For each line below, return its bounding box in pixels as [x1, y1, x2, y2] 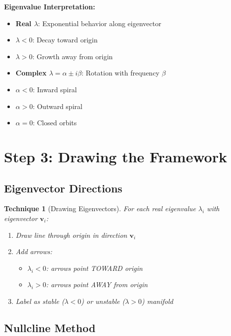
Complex [15, 68, 47, 78]
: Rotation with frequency [81, 68, 160, 78]
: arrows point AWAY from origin [46, 279, 148, 290]
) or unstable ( [81, 296, 125, 306]
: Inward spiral [33, 84, 77, 94]
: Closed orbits [33, 117, 77, 128]
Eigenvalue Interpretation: [4, 1, 95, 11]
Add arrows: [15, 246, 52, 257]
